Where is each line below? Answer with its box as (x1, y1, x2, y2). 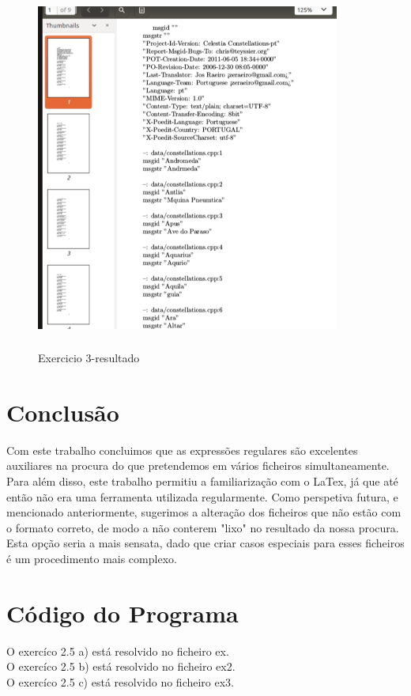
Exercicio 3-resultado (38, 350, 140, 366)
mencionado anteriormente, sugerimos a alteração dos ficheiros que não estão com (6, 504, 402, 520)
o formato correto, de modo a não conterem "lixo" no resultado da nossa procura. (6, 519, 399, 535)
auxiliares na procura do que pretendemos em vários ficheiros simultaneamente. (6, 457, 390, 474)
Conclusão (6, 395, 119, 428)
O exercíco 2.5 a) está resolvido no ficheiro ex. (6, 642, 229, 659)
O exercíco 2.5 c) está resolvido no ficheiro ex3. (6, 673, 235, 690)
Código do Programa (6, 596, 239, 629)
